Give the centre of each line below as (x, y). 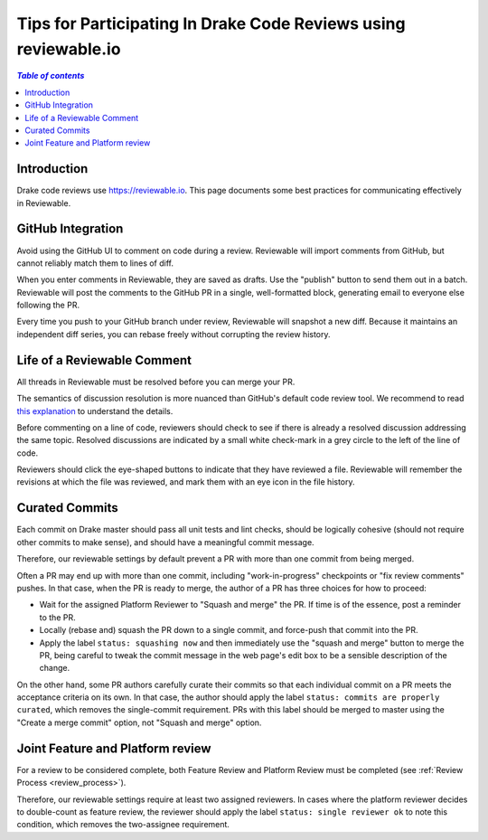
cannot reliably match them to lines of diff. (95, 263)
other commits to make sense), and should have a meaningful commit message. (166, 542)
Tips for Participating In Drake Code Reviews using (211, 24)
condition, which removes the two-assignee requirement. (123, 825)
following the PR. (48, 305)
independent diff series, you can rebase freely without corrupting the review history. (174, 334)
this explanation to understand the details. (95, 411)
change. (55, 668)
